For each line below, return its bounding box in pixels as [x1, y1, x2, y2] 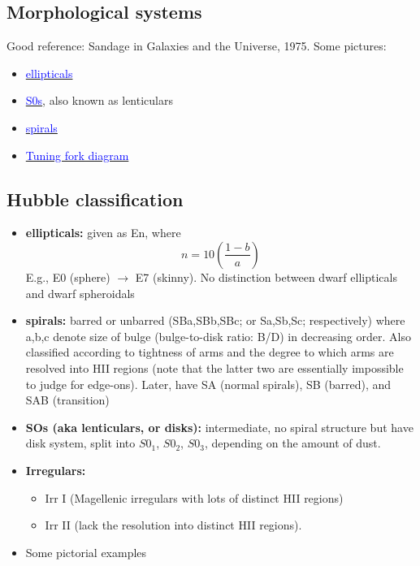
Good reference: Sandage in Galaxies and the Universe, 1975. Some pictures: [6, 37, 387, 54]
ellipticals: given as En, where [25, 224, 181, 241]
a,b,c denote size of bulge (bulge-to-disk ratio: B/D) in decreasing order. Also [25, 327, 411, 344]
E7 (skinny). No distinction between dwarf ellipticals [135, 268, 397, 285]
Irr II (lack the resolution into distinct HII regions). [45, 516, 302, 534]
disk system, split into [25, 434, 136, 452]
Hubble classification [6, 186, 184, 211]
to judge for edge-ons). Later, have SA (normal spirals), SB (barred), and [25, 375, 392, 392]
